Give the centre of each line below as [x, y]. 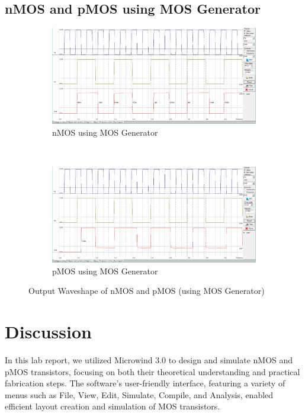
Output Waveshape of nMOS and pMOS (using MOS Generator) [147, 291]
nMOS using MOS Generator [105, 132]
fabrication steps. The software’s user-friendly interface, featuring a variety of [145, 383]
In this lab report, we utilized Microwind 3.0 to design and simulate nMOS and [149, 360]
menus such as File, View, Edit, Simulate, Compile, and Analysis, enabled [139, 394]
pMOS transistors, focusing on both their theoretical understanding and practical [152, 371]
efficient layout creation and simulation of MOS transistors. [113, 406]
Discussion [48, 332]
